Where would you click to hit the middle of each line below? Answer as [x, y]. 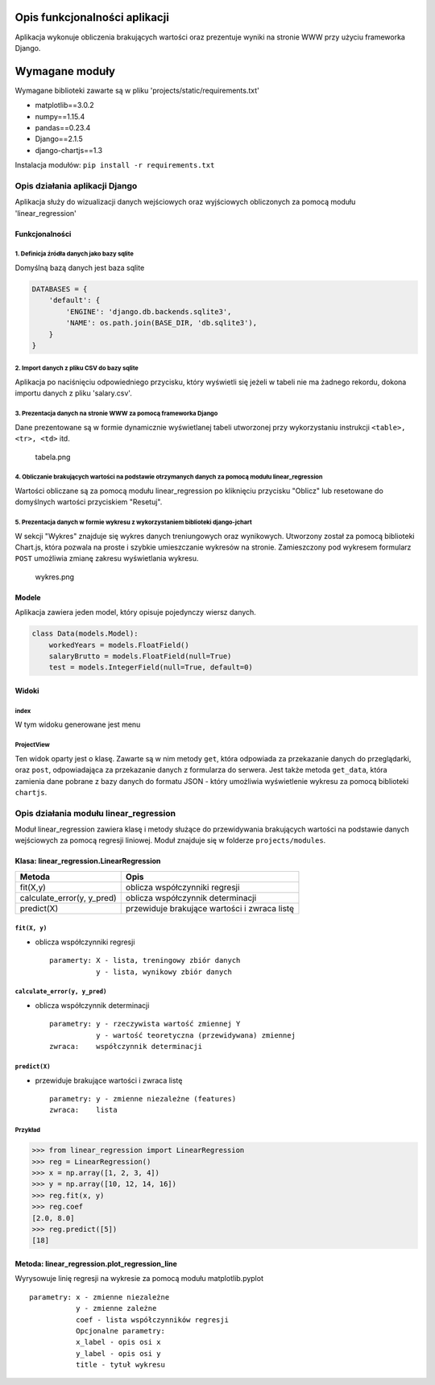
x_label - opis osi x [118, 1342]
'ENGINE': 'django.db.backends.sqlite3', [149, 311]
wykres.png [55, 577]
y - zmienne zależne [116, 1308]
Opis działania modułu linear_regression [95, 813]
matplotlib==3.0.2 [64, 106]
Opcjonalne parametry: [120, 1331]
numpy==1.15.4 [60, 116]
